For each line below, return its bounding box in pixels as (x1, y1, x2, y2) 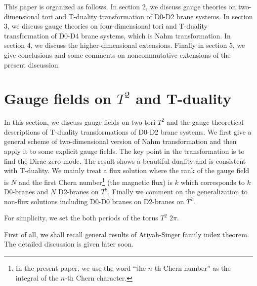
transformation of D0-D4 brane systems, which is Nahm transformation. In (4, 30, 231, 40)
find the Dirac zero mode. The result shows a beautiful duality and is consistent (4, 155, 246, 166)
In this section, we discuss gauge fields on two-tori (4, 117, 156, 127)
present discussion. (4, 59, 60, 70)
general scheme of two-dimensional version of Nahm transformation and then (4, 136, 237, 146)
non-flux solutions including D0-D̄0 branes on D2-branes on (4, 196, 184, 206)
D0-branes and (4, 186, 48, 197)
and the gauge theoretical (167, 117, 244, 127)
